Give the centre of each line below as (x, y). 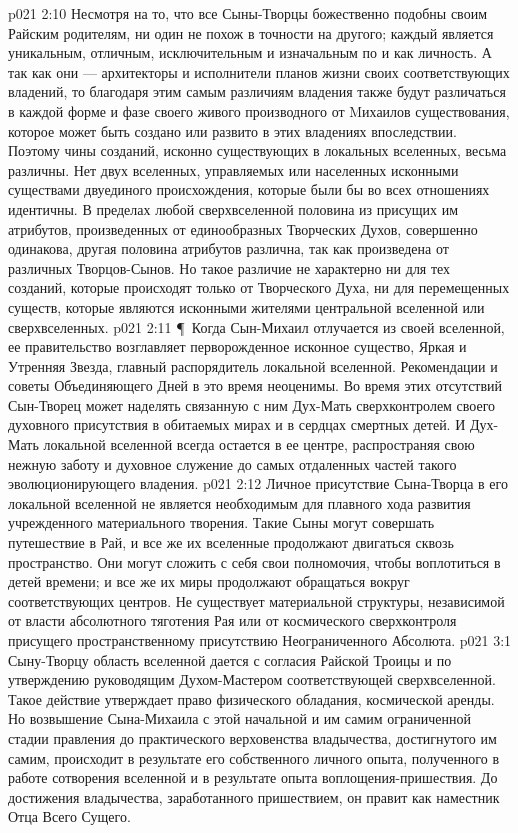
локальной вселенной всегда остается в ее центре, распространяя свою (259, 444)
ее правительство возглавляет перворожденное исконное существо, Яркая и (237, 346)
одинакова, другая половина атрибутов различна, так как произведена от (228, 248)
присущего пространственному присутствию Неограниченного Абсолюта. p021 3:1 (260, 640)
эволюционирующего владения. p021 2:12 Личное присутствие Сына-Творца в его (258, 483)
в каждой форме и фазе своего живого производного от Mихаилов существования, (259, 110)
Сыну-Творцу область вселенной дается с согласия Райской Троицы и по (230, 659)
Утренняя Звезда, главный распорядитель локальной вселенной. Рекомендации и (253, 365)
